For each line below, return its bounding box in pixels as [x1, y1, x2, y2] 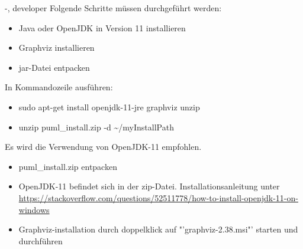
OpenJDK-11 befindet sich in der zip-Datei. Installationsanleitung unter [18, 180, 280, 192]
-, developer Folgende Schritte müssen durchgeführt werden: [5, 2, 222, 14]
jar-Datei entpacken [18, 61, 90, 73]
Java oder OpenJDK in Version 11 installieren [18, 21, 186, 34]
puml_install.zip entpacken [18, 160, 117, 172]
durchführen [18, 234, 63, 247]
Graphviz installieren [18, 41, 95, 54]
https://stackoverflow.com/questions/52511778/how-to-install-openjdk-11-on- [18, 191, 298, 204]
